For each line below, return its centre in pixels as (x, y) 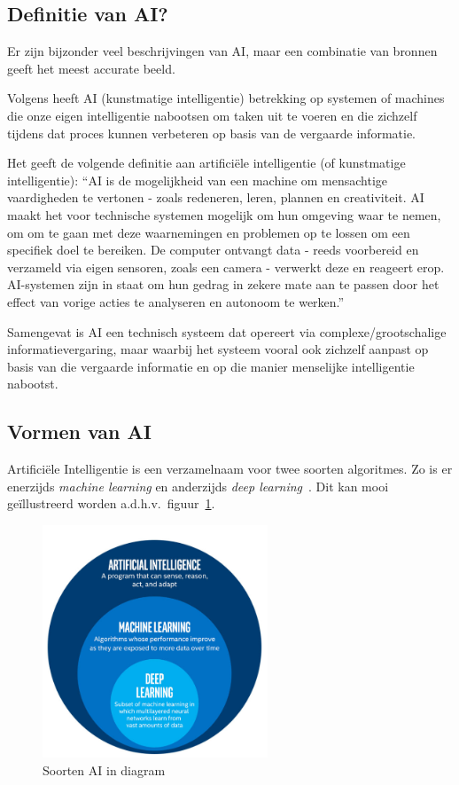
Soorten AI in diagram (104, 769)
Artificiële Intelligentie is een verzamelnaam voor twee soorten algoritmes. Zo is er (230, 469)
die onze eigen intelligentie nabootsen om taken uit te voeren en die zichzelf (212, 115)
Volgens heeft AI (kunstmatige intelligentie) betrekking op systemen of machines (226, 98)
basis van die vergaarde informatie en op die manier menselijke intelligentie (211, 366)
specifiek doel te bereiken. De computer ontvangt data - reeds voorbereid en (213, 250)
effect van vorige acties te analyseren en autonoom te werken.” (176, 301)
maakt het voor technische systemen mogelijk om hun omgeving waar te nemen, (224, 214)
